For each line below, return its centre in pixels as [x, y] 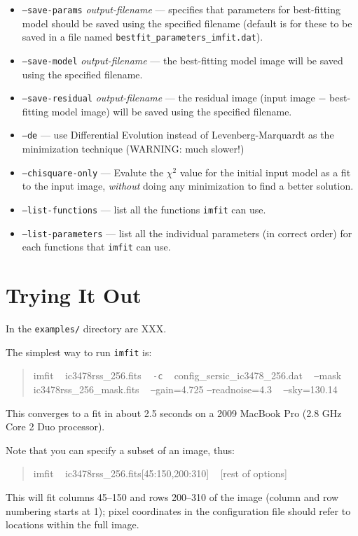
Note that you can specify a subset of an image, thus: [120, 450]
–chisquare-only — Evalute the [93, 172]
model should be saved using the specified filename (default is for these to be [187, 23]
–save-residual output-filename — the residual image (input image [168, 98]
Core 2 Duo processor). [55, 426]
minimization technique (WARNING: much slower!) [133, 149]
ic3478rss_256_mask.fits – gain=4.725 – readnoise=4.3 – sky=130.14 [185, 389]
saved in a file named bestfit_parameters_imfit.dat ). [143, 37]
